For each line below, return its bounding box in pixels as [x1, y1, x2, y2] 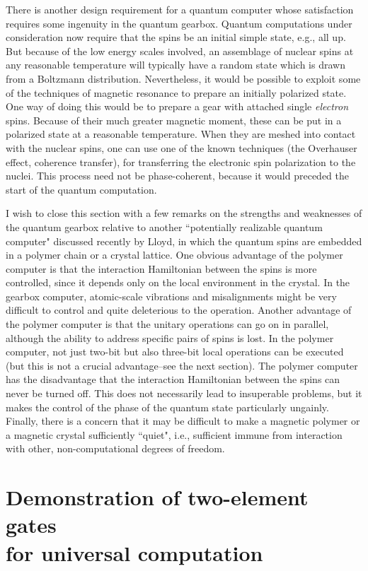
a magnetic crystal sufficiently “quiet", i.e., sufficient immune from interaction [6, 427, 343, 442]
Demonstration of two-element [6, 483, 309, 512]
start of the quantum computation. [6, 182, 157, 196]
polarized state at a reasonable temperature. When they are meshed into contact [6, 126, 356, 141]
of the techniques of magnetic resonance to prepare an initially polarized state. [6, 85, 347, 100]
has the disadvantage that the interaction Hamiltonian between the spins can [6, 372, 340, 387]
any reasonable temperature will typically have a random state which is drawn [6, 57, 345, 72]
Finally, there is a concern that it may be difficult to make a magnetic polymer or [6, 413, 360, 428]
